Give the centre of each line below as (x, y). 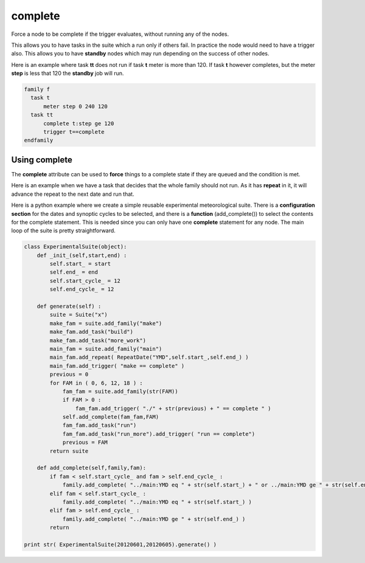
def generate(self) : (69, 306)
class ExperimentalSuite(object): (75, 247)
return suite (69, 451)
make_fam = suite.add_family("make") (106, 323)
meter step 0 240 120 (75, 106)
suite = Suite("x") (78, 315)
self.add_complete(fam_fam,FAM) (111, 417)
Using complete (42, 160)
